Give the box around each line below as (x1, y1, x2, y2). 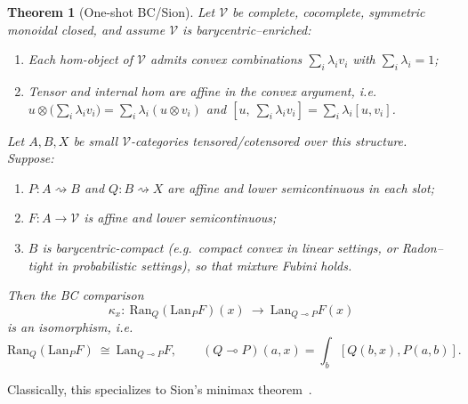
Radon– (401, 238, 443, 256)
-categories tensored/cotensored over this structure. (131, 131, 407, 149)
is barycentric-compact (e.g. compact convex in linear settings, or (42, 238, 398, 256)
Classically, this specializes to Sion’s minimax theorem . (7, 379, 312, 398)
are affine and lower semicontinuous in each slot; (167, 178, 435, 197)
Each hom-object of (28, 50, 133, 69)
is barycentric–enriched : (182, 20, 311, 38)
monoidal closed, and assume (7, 20, 165, 38)
